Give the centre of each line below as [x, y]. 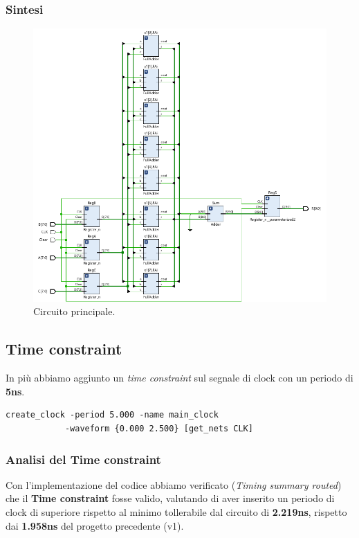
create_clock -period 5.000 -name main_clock [112, 415]
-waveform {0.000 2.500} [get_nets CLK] [159, 429]
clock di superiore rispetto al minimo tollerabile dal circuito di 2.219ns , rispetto [176, 512]
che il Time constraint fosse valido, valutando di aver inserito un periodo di [170, 498]
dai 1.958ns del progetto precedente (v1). [95, 525]
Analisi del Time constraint [83, 459]
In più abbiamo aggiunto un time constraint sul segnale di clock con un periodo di [179, 378]
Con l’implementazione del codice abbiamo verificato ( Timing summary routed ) [174, 484]
